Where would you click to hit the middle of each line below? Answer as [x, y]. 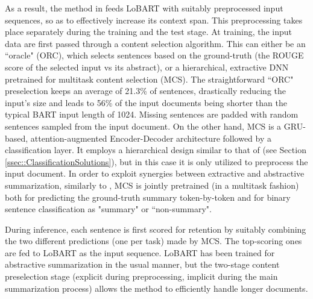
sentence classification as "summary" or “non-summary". [108, 209]
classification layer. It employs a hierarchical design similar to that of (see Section [156, 150]
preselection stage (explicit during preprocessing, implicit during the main [141, 276]
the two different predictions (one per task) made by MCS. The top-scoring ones [153, 241]
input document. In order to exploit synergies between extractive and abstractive [155, 173]
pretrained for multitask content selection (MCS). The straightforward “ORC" [149, 79]
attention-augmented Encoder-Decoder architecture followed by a [151, 138]
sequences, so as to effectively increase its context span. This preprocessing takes [154, 20]
